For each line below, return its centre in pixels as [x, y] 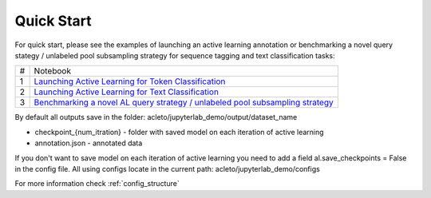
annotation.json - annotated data [89, 143]
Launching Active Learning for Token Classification [130, 81]
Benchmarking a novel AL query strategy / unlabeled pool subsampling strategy [184, 102]
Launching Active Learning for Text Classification [127, 92]
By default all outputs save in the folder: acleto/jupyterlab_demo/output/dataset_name [156, 117]
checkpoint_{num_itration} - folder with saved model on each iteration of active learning [179, 132]
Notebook [53, 71]
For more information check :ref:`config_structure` [97, 184]
